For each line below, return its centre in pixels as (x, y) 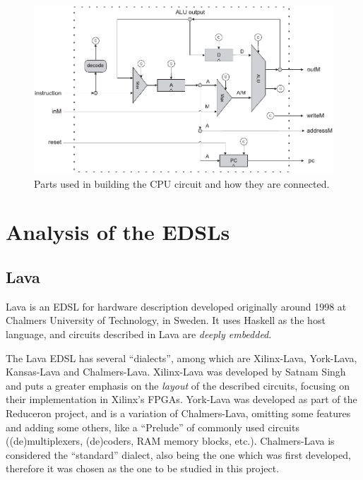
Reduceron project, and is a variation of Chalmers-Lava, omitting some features (178, 413)
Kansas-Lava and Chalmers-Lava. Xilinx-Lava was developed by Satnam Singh (176, 372)
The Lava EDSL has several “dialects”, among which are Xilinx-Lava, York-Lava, (181, 358)
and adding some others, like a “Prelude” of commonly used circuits (153, 427)
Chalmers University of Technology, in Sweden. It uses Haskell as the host (166, 320)
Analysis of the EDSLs (118, 232)
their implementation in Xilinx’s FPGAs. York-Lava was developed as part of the (181, 399)
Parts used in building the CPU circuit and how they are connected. (182, 183)
